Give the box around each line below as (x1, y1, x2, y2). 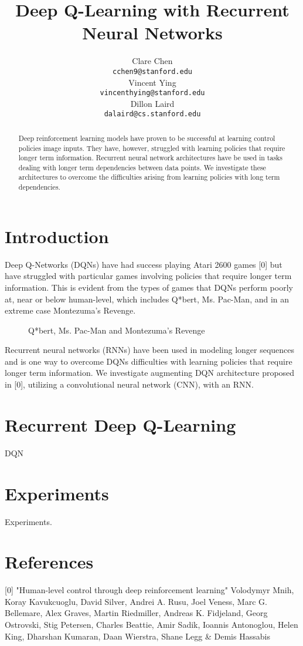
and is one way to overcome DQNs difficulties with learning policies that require (5, 355, 292, 367)
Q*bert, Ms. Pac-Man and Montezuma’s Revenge (28, 324, 205, 336)
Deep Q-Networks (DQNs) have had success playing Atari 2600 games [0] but (5, 258, 282, 270)
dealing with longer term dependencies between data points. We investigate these (18, 162, 266, 172)
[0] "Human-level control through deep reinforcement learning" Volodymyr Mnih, (5, 584, 294, 596)
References (5, 550, 94, 574)
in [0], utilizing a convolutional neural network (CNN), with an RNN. (5, 378, 254, 391)
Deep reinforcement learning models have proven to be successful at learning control (18, 133, 275, 143)
